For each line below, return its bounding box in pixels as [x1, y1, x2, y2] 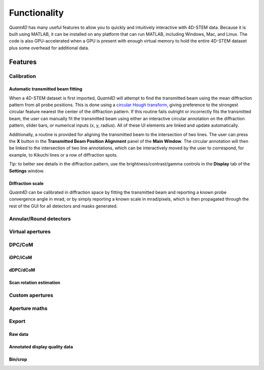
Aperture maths [9, 305, 48, 312]
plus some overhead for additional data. [9, 45, 89, 51]
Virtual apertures [9, 228, 51, 235]
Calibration [9, 72, 36, 79]
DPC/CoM [9, 241, 34, 248]
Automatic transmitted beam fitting [9, 86, 83, 92]
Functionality [9, 7, 64, 18]
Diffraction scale [9, 180, 44, 186]
